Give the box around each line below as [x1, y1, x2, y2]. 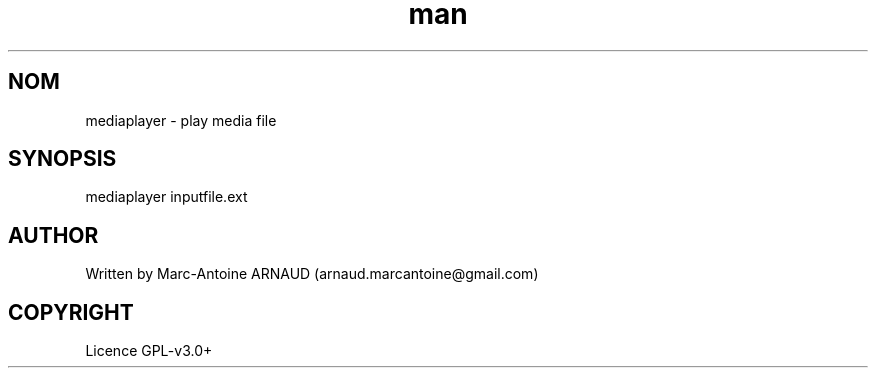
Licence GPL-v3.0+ [85, 342, 213, 360]
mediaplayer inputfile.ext [85, 188, 248, 206]
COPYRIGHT [8, 299, 134, 325]
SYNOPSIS [8, 146, 117, 172]
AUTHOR [8, 222, 99, 248]
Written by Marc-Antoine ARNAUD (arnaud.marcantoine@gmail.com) [85, 265, 539, 283]
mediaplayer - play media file [85, 111, 277, 129]
